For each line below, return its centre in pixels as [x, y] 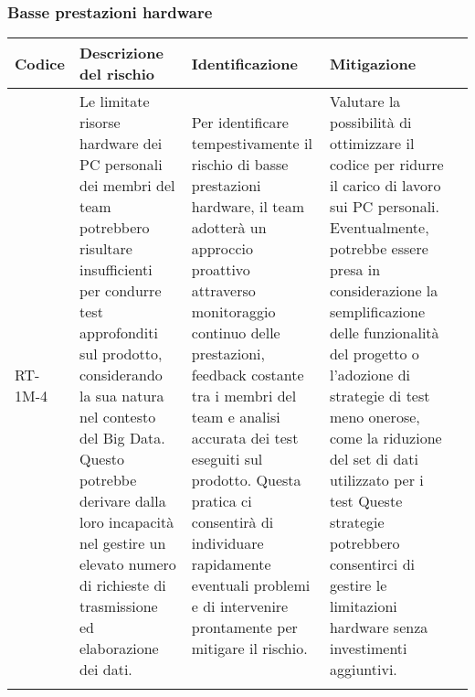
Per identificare [240, 123]
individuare [227, 543]
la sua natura [122, 396]
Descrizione [121, 53]
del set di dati [374, 459]
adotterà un [229, 228]
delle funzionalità [384, 333]
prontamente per [244, 627]
